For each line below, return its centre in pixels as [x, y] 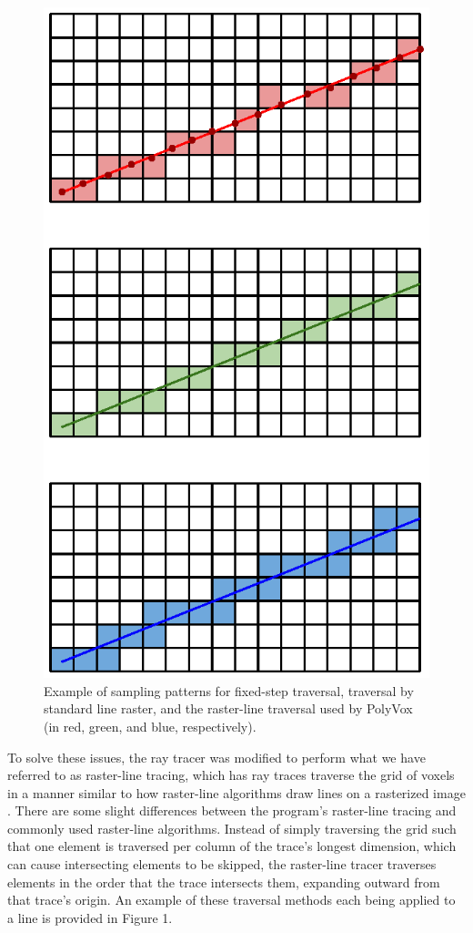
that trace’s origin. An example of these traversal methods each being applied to [231, 900]
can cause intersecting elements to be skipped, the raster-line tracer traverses [222, 864]
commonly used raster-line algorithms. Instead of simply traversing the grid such [232, 828]
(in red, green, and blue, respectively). [150, 726]
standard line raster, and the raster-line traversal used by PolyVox [228, 708]
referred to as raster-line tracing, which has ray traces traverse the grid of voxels [231, 775]
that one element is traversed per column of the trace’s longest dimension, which [232, 846]
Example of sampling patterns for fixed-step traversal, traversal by [229, 690]
